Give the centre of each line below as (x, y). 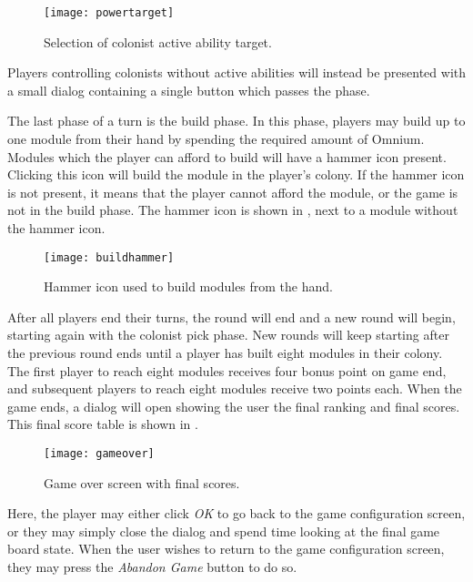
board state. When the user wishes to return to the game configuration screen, (226, 549)
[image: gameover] (99, 454)
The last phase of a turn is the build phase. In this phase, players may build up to (236, 121)
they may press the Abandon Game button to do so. (152, 567)
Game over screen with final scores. (142, 482)
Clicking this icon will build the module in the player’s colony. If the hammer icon (236, 174)
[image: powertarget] (109, 13)
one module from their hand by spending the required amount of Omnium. (216, 139)
